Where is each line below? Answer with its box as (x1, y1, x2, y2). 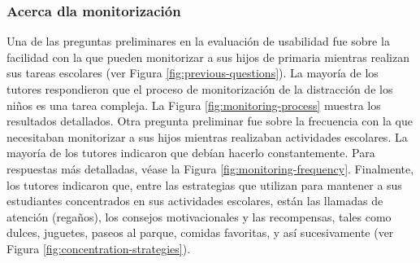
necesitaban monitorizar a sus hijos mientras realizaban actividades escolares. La (6, 128, 408, 145)
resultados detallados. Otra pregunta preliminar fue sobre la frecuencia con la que (6, 112, 413, 129)
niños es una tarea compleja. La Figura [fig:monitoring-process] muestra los (6, 96, 381, 113)
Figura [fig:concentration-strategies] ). (6, 239, 191, 256)
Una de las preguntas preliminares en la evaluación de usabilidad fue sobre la (6, 33, 390, 50)
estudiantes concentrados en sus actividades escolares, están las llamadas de (6, 192, 383, 209)
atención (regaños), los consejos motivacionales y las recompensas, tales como (6, 208, 392, 225)
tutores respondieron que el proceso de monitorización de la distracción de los (6, 81, 393, 97)
